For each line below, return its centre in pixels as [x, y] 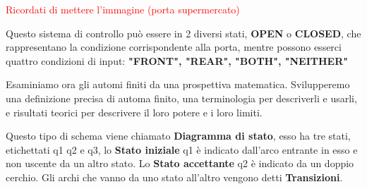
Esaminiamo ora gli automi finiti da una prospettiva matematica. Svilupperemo [178, 84]
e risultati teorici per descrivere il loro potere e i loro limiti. [134, 112]
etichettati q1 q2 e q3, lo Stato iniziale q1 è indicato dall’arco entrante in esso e [182, 149]
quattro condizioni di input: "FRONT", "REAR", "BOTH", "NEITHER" [177, 60]
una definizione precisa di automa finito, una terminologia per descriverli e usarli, [181, 98]
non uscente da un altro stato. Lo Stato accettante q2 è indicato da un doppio [180, 163]
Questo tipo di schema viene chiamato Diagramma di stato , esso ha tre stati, [178, 136]
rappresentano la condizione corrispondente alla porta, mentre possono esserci [174, 47]
